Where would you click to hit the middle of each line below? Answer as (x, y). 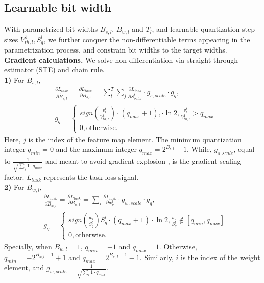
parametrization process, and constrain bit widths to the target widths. (116, 50)
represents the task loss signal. (91, 177)
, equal (244, 149)
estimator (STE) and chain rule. (54, 70)
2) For (14, 187)
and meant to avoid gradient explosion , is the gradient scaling (143, 161)
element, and (24, 267)
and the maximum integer (96, 149)
